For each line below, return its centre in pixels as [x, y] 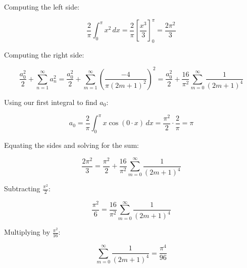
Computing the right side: [44, 54]
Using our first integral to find [51, 102]
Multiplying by [27, 232]
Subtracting [22, 188]
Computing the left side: [42, 7]
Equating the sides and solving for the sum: [71, 145]
